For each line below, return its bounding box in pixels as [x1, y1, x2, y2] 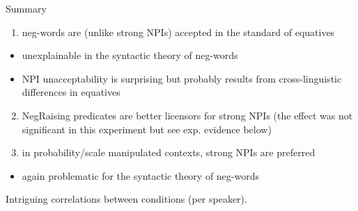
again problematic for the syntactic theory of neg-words [22, 168, 259, 183]
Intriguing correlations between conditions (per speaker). [6, 192, 247, 206]
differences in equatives [22, 85, 120, 99]
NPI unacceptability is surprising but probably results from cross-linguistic [22, 71, 342, 85]
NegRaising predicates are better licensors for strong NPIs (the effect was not [22, 108, 353, 122]
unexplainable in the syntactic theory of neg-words [22, 48, 238, 62]
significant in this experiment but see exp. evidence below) [22, 121, 272, 136]
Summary [6, 1, 47, 15]
